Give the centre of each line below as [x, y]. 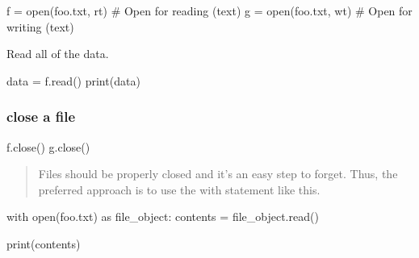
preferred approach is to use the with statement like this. [179, 189]
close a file [41, 117]
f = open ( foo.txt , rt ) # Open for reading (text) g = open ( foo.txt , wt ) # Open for [209, 10]
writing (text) [40, 26]
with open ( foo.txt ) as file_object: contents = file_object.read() [163, 216]
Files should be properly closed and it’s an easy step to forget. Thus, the [218, 174]
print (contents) [44, 243]
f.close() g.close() [48, 146]
